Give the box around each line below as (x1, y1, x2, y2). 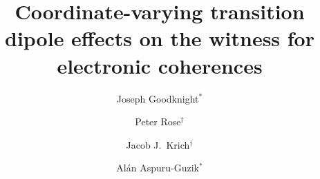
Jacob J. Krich (126, 137, 190, 151)
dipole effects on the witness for (4, 24, 314, 52)
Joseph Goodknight (116, 91, 199, 105)
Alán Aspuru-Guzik (116, 160, 199, 175)
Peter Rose (135, 114, 181, 129)
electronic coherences (57, 51, 263, 79)
